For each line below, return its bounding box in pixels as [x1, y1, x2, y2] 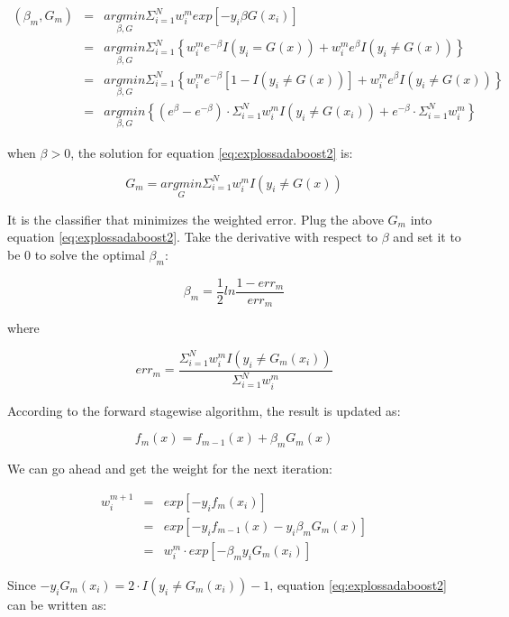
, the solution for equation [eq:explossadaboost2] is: [70, 143, 353, 161]
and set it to [393, 227, 461, 246]
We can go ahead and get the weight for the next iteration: [7, 459, 332, 478]
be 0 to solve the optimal [7, 245, 145, 263]
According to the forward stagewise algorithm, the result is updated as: [7, 401, 401, 419]
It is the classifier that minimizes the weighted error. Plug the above [7, 209, 384, 228]
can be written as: [7, 594, 107, 613]
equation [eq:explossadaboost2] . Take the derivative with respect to [7, 227, 378, 246]
